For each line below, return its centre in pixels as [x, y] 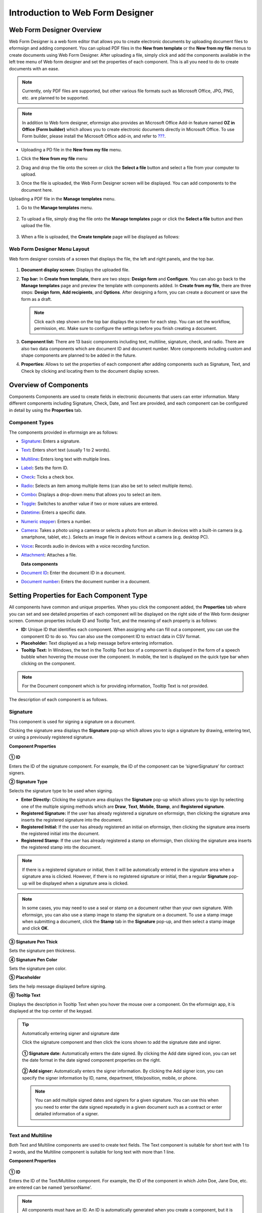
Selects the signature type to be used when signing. [61, 790]
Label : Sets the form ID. [45, 468]
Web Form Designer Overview [55, 30]
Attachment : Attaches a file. [49, 555]
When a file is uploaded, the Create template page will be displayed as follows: [100, 237]
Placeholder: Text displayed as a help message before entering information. [97, 643]
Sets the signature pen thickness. [42, 951]
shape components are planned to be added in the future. [79, 355]
